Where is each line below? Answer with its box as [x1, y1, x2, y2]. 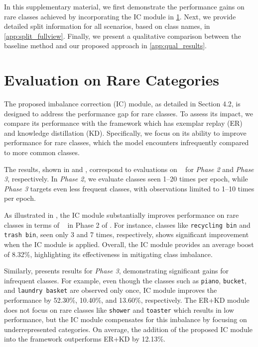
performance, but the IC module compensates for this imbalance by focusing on [4, 314, 247, 325]
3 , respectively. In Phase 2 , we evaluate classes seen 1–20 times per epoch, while [4, 173, 248, 184]
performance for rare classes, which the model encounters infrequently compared [4, 137, 249, 148]
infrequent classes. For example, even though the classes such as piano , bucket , [4, 275, 247, 285]
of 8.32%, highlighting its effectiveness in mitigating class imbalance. [4, 249, 213, 259]
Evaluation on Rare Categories [4, 70, 220, 90]
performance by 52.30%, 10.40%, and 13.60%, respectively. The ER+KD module [4, 295, 250, 305]
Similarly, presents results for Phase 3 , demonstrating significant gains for [4, 265, 229, 276]
